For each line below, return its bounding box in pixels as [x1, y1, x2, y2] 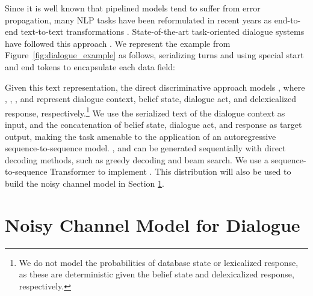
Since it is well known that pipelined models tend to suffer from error [5, 2, 261, 14]
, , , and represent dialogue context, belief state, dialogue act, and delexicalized [5, 92, 297, 105]
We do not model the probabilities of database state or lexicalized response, [19, 256, 299, 268]
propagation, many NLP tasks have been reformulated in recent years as [5, 13, 272, 26]
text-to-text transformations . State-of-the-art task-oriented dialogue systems [20, 25, 305, 38]
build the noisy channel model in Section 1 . [5, 177, 164, 189]
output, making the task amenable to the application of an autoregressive [5, 130, 276, 142]
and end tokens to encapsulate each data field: [5, 60, 175, 73]
